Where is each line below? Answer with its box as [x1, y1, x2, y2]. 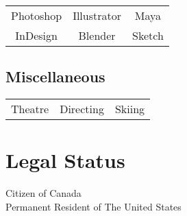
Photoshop [11, 8, 62, 23]
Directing [60, 101, 104, 117]
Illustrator [73, 8, 121, 23]
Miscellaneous [5, 66, 105, 87]
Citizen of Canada [5, 186, 82, 200]
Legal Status [5, 146, 125, 174]
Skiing [114, 101, 145, 117]
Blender [78, 27, 116, 43]
